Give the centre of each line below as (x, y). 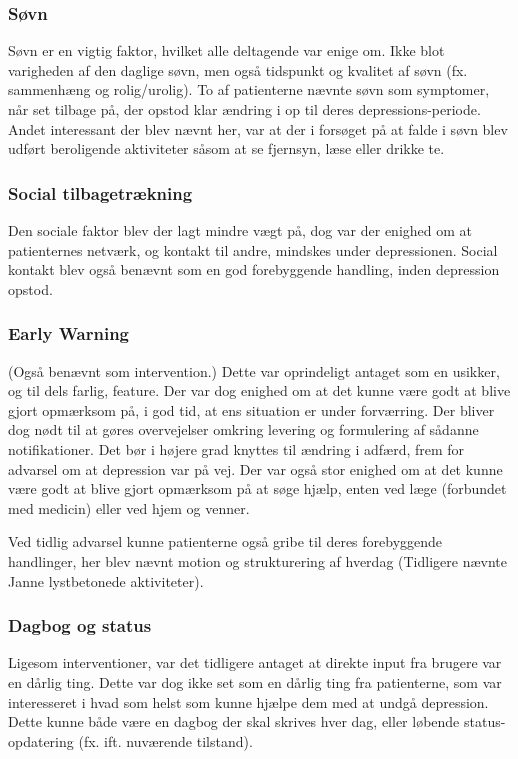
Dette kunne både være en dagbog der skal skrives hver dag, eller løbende (234, 721)
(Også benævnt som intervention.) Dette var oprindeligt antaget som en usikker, (254, 370)
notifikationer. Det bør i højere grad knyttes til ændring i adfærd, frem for (236, 448)
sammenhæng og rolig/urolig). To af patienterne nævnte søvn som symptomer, (249, 89)
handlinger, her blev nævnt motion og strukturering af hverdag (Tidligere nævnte (257, 560)
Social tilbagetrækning (100, 192)
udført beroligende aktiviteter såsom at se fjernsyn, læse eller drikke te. (226, 148)
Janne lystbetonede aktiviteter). (106, 580)
